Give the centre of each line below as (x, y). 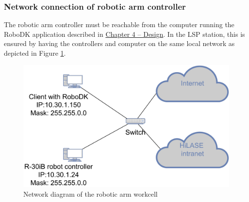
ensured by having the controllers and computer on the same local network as (119, 43)
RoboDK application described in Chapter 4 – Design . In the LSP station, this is (124, 34)
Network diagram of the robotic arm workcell (91, 194)
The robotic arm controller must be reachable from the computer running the (119, 24)
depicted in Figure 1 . (35, 53)
